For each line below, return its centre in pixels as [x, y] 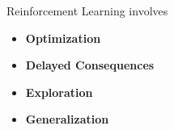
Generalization [67, 119]
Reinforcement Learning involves [87, 10]
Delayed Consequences [90, 65]
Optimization [63, 38]
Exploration [59, 92]
